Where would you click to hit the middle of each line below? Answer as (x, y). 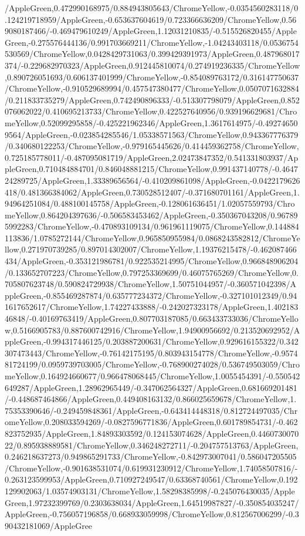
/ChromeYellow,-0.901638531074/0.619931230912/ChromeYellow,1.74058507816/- (151, 468)
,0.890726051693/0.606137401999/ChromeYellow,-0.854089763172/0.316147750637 (152, 77)
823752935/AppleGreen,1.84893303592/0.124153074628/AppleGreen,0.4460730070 (152, 433)
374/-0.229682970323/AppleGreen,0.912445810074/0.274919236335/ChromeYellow (152, 65)
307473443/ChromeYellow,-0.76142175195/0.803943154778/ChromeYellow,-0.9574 (151, 353)
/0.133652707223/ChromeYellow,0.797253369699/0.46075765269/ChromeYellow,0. (152, 272)
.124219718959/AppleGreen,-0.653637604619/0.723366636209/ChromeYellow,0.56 (151, 19)
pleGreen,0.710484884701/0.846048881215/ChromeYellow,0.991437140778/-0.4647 (151, 169)
